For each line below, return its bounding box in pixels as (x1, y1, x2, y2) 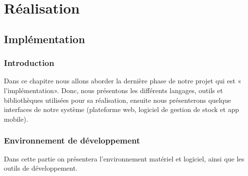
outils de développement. (4, 163, 78, 173)
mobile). (4, 113, 28, 124)
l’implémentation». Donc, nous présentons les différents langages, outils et (4, 85, 223, 95)
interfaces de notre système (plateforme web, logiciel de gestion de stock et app (4, 104, 239, 114)
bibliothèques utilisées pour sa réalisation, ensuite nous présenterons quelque (4, 95, 231, 105)
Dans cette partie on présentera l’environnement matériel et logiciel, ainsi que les (4, 153, 245, 163)
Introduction (4, 57, 54, 69)
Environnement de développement (4, 134, 140, 146)
